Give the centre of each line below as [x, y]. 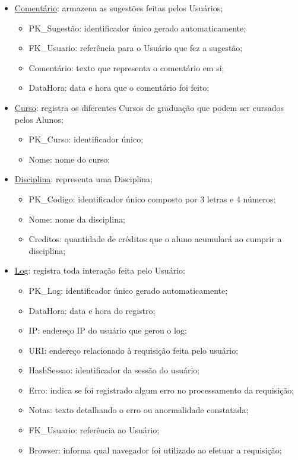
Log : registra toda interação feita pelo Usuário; [100, 270]
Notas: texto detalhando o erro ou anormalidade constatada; [139, 410]
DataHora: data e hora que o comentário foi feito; [119, 88]
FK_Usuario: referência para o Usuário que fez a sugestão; [136, 48]
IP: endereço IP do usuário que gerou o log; [108, 330]
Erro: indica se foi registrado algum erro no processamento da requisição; [161, 390]
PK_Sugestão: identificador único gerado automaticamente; [137, 28]
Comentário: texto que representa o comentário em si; [126, 67]
